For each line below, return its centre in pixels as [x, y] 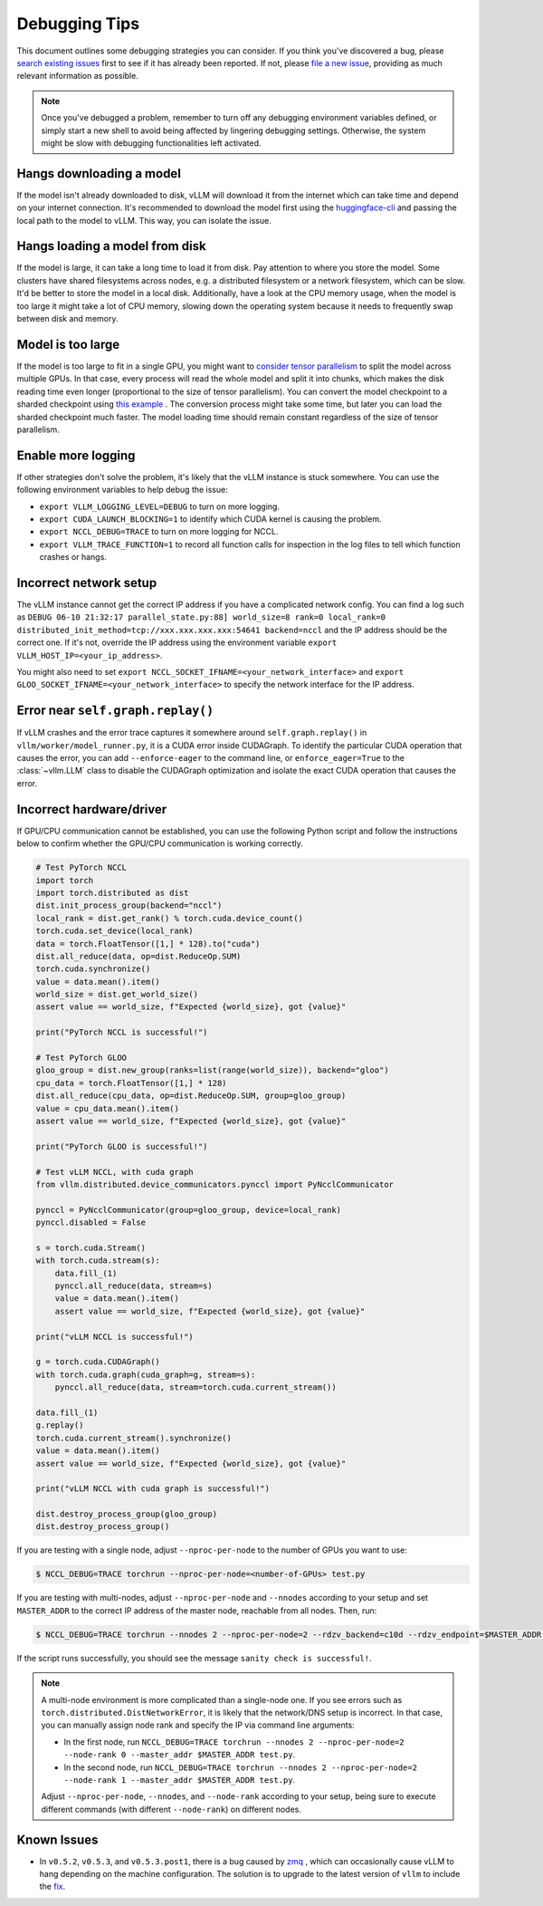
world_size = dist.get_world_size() [117, 995]
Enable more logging [76, 455]
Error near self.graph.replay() [115, 711]
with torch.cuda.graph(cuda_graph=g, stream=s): [146, 1374]
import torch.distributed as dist [112, 893]
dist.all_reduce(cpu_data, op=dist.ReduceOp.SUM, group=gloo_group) [191, 1096]
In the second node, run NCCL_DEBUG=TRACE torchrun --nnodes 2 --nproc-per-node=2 [241, 1767]
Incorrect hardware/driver [92, 809]
